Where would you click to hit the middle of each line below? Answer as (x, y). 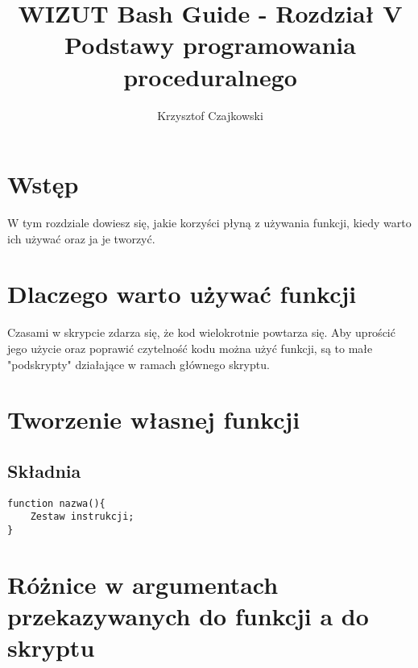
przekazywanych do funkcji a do (188, 616)
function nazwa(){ (56, 503)
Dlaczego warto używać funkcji (182, 294)
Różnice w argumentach (143, 584)
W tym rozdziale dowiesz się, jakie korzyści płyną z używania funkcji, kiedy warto (209, 223)
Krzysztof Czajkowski (210, 115)
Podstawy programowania (210, 45)
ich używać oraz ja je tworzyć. (81, 238)
